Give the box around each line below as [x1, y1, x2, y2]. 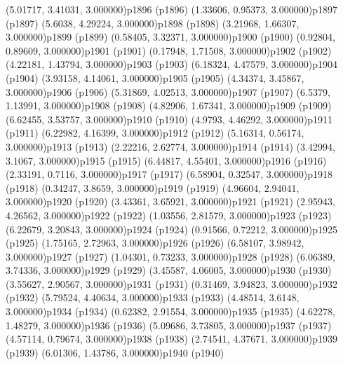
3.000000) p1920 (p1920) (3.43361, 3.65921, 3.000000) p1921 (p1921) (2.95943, [6, 194, 335, 209]
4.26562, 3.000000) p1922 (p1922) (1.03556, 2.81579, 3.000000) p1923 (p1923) [6, 207, 332, 222]
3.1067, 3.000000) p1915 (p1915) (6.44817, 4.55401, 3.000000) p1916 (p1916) [6, 153, 327, 167]
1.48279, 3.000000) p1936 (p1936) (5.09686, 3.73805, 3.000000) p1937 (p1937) [6, 317, 332, 332]
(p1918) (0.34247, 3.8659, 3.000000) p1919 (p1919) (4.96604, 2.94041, [6, 180, 300, 195]
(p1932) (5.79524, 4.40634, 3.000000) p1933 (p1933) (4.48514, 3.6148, [6, 290, 300, 305]
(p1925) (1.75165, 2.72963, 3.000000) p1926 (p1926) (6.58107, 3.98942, [6, 235, 304, 250]
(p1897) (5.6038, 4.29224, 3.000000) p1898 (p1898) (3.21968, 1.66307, [6, 15, 300, 30]
